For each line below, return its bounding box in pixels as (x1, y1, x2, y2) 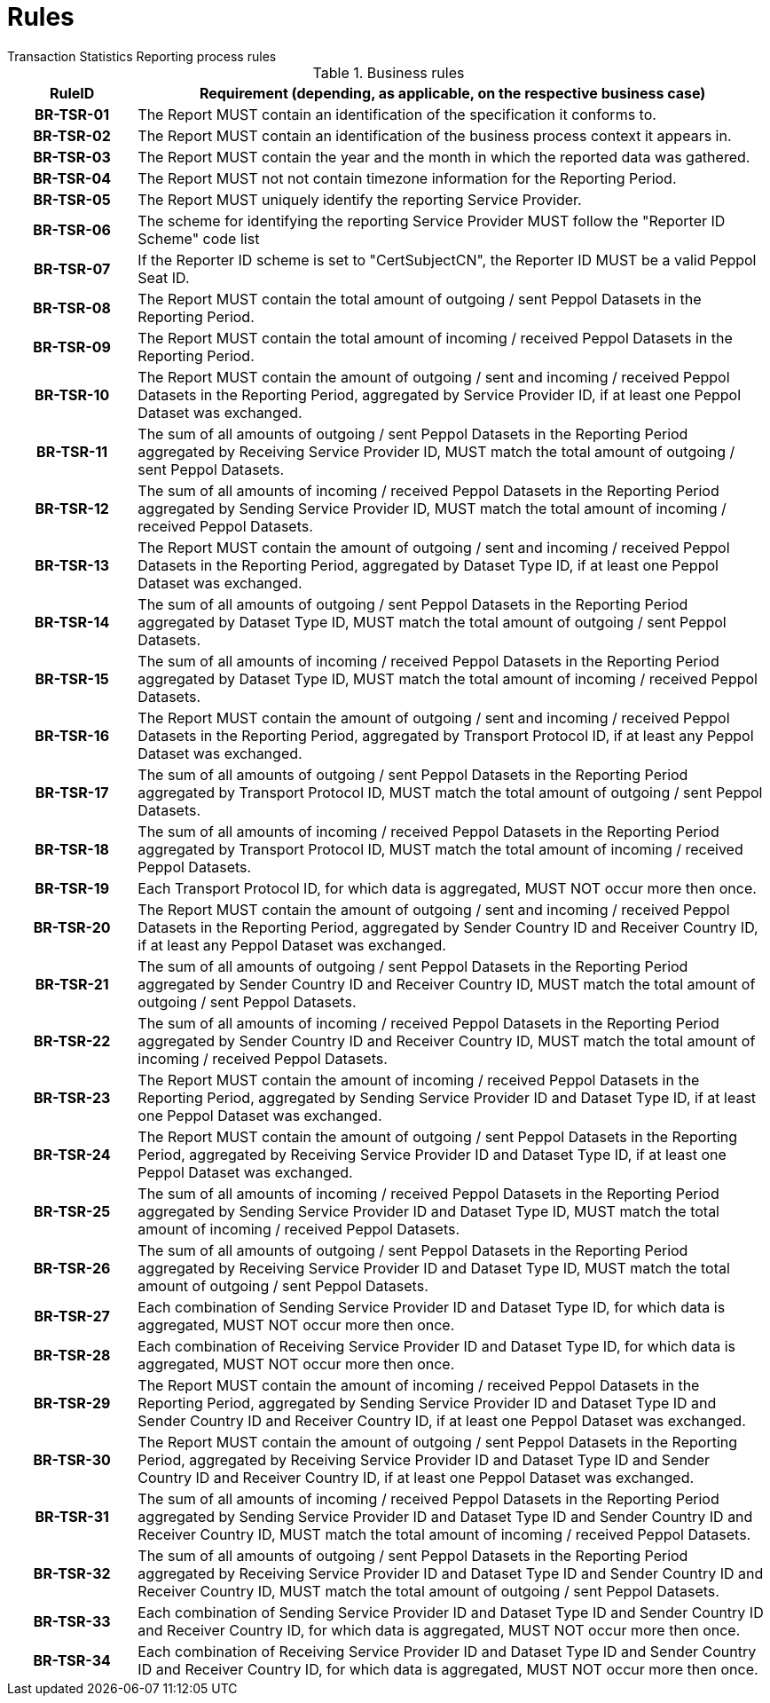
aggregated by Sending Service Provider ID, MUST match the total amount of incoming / (137, 499, 727, 517)
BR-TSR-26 (33, 1258, 111, 1277)
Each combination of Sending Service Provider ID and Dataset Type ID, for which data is (137, 1297, 726, 1316)
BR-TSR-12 (35, 499, 109, 517)
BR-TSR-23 (33, 1088, 111, 1107)
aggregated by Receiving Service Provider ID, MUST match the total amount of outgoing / (137, 442, 735, 461)
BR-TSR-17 (35, 783, 109, 801)
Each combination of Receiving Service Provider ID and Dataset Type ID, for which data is (137, 1336, 736, 1355)
